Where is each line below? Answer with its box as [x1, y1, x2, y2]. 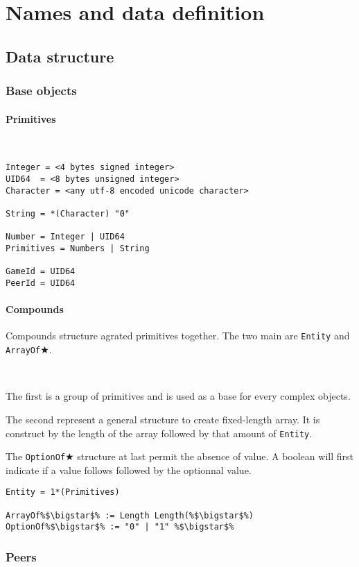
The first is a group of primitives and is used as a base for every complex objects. [6, 389, 351, 403]
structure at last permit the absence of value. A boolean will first [77, 449, 353, 464]
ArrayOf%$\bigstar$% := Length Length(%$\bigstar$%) [6, 510, 254, 521]
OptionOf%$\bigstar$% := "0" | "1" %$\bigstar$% [6, 522, 234, 532]
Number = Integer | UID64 [6, 232, 125, 242]
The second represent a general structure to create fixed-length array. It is [6, 412, 320, 426]
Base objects [6, 82, 77, 99]
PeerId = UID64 [6, 278, 76, 288]
